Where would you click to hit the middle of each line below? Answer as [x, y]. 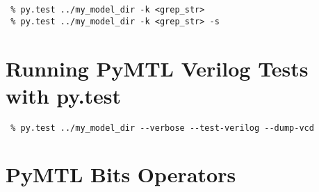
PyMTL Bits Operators [121, 174]
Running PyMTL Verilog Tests [157, 68]
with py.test [64, 95]
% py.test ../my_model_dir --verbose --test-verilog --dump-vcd [162, 128]
